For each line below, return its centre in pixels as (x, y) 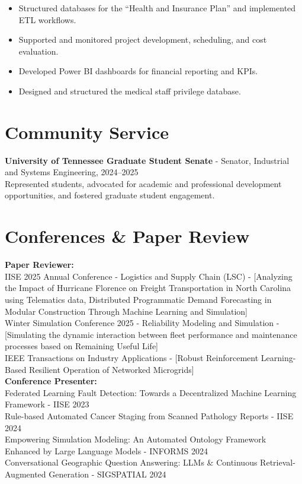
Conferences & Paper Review (127, 236)
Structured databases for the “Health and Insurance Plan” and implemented (157, 8)
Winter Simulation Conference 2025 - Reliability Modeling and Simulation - (142, 323)
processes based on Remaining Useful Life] (82, 346)
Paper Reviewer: (39, 265)
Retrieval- (278, 462)
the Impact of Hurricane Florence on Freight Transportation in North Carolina (148, 288)
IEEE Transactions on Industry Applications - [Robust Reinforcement (132, 357)
